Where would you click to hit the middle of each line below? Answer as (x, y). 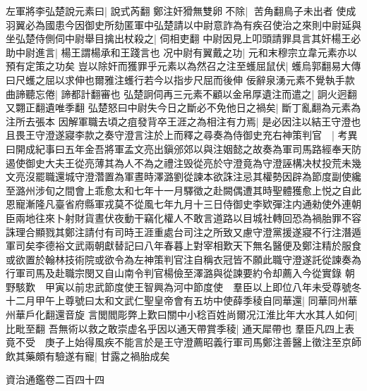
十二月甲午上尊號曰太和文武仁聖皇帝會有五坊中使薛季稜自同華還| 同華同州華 (182, 300)
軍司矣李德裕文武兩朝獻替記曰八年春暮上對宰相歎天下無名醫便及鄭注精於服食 (183, 246)
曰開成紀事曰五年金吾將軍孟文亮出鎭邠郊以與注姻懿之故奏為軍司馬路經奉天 (179, 148)
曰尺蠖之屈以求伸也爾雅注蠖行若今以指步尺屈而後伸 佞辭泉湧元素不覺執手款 (180, 79)
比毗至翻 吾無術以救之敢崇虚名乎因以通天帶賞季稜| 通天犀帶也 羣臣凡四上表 (180, 328)
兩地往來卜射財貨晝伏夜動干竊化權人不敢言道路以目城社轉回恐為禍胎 (173, 217)
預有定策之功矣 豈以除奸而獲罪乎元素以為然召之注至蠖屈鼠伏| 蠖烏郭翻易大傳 (183, 66)
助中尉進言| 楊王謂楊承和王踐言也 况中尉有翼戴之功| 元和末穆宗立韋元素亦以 (181, 52)
